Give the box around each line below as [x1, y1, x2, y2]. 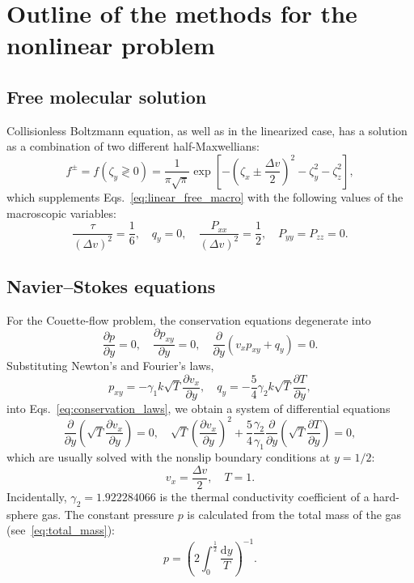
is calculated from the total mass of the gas [187, 505, 402, 522]
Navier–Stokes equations [6, 273, 216, 298]
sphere [6, 505, 39, 522]
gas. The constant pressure [41, 505, 174, 522]
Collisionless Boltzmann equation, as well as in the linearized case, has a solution [6, 121, 408, 138]
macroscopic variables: [6, 204, 116, 221]
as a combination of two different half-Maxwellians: [6, 138, 260, 155]
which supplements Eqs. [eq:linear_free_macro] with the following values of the [6, 188, 403, 205]
